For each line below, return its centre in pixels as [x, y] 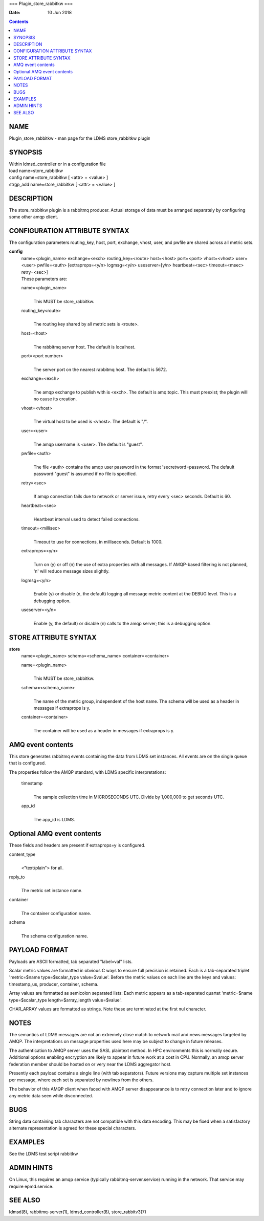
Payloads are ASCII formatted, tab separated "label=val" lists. [71, 961]
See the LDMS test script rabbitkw [44, 1154]
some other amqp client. [33, 217]
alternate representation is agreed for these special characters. [73, 1128]
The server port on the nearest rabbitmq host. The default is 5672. [100, 370]
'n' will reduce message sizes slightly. [72, 571]
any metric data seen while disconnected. [51, 1096]
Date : [15, 13]
